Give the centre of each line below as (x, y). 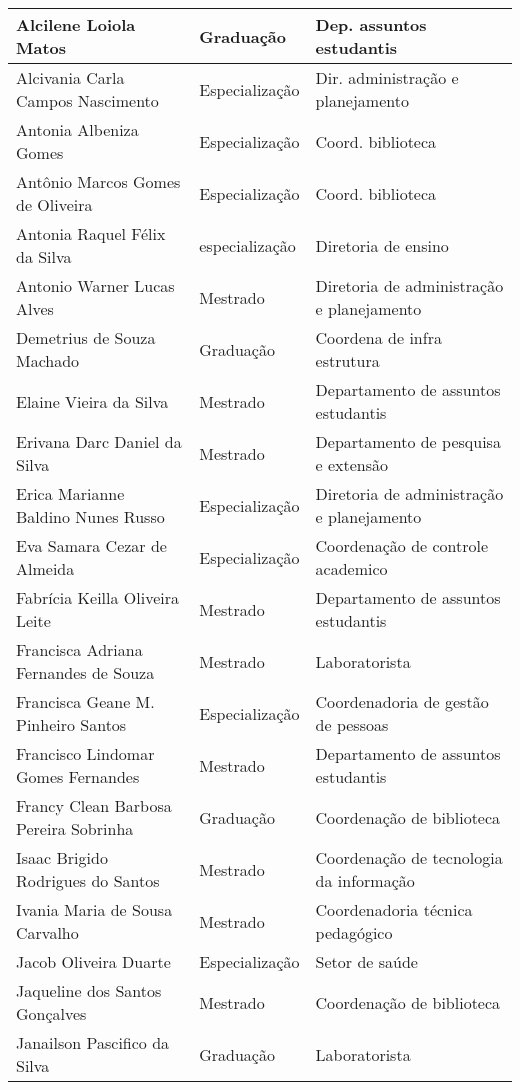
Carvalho (47, 932)
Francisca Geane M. (85, 701)
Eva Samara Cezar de (91, 545)
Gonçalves (51, 1013)
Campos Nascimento (87, 100)
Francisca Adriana (79, 649)
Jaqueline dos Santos (89, 990)
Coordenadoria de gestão (402, 701)
